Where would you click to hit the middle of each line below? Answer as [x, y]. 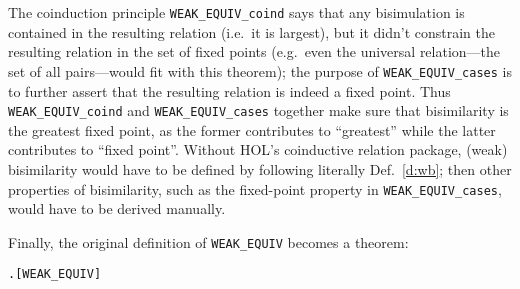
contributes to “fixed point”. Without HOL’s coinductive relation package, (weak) [258, 149]
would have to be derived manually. [117, 208]
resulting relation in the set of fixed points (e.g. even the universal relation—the [254, 51]
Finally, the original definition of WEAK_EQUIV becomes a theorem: [208, 241]
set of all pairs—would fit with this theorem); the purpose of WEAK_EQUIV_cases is [260, 70]
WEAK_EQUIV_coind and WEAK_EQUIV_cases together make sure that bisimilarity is [258, 110]
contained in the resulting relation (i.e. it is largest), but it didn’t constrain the [252, 31]
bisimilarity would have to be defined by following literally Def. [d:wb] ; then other [260, 168]
